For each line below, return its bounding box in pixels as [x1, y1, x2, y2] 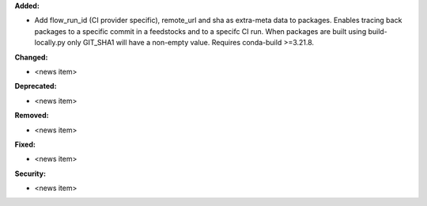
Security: [14, 169, 47, 178]
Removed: [14, 111, 49, 120]
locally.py [34, 38, 66, 48]
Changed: [14, 52, 48, 62]
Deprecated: [14, 82, 57, 91]
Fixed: [14, 139, 36, 149]
